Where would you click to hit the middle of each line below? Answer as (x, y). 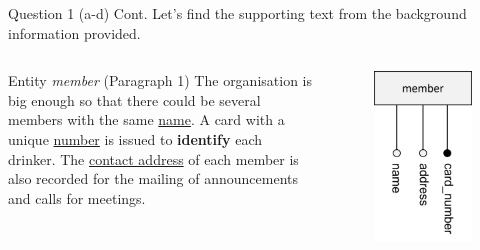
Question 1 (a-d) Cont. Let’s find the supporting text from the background (237, 13)
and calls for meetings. (77, 197)
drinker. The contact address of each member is (153, 158)
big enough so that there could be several (134, 99)
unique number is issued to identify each (135, 138)
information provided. (74, 32)
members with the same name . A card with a (146, 119)
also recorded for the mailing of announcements (153, 178)
